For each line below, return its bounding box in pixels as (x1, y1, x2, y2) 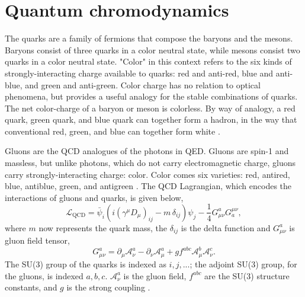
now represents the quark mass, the (38, 221, 168, 234)
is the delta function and (181, 221, 271, 234)
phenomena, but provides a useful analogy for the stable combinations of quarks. (5, 90, 298, 103)
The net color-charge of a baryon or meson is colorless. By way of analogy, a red (5, 101, 296, 114)
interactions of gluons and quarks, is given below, (5, 191, 184, 203)
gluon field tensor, (5, 234, 70, 247)
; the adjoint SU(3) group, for (190, 257, 297, 270)
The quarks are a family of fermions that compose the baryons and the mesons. (5, 32, 293, 44)
